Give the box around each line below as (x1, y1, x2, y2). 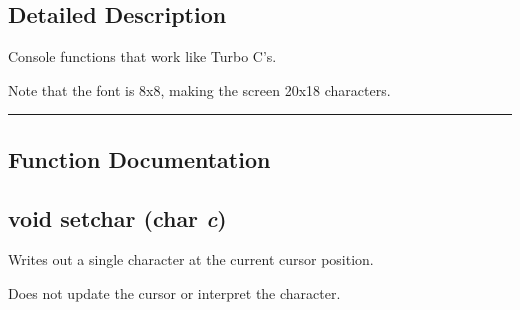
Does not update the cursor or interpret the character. (8, 282, 341, 303)
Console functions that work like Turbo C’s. (8, 46, 277, 67)
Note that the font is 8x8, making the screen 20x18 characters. (8, 79, 391, 100)
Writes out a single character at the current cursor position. (8, 249, 374, 270)
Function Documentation (8, 143, 271, 174)
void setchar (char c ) (8, 202, 227, 233)
